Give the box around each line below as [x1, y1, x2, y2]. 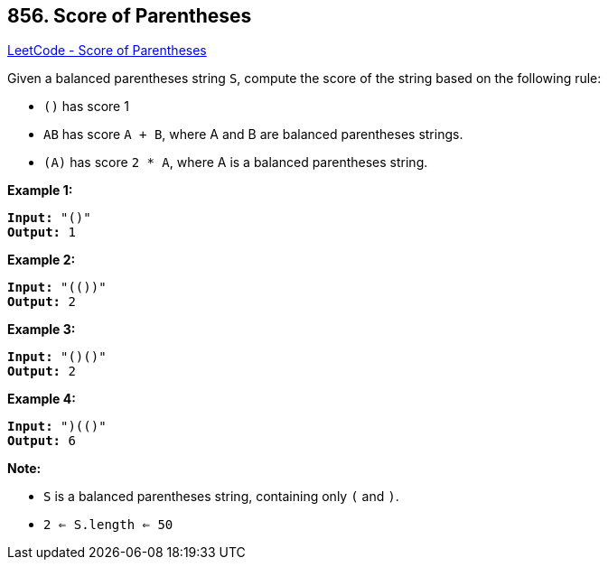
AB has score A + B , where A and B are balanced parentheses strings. [43, 126, 463, 143]
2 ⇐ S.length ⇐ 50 [43, 517, 173, 533]
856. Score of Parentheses [7, 5, 252, 27]
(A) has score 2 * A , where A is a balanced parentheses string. [43, 154, 428, 171]
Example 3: [7, 321, 76, 338]
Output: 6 [7, 433, 76, 449]
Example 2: [7, 252, 76, 268]
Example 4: [7, 391, 76, 407]
